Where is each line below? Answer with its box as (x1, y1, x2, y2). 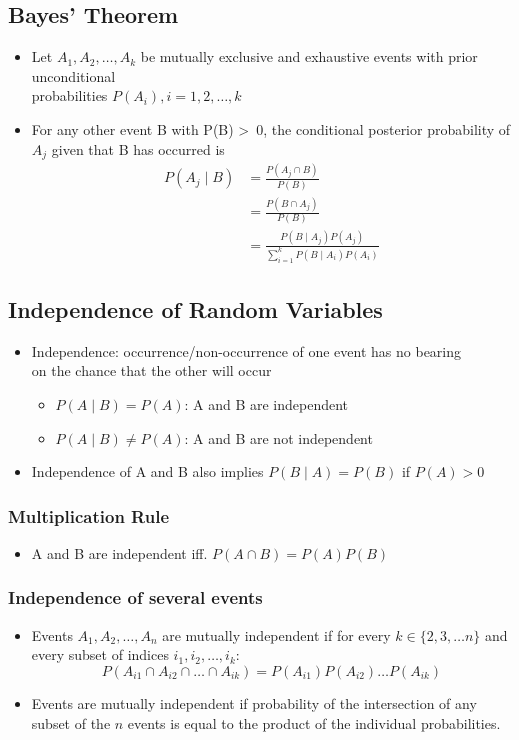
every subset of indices (31, 644, 169, 665)
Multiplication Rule (8, 503, 170, 528)
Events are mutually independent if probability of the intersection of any (31, 692, 477, 713)
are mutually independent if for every (162, 624, 391, 645)
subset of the (31, 712, 111, 733)
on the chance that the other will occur (31, 360, 272, 381)
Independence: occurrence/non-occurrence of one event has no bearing (31, 340, 462, 361)
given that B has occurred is (51, 138, 225, 159)
